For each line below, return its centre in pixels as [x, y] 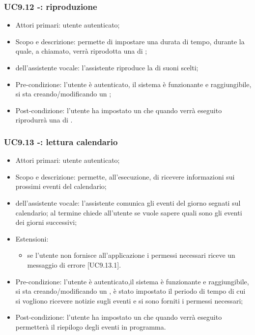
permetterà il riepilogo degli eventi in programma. [91, 326]
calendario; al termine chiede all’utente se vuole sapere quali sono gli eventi [129, 212]
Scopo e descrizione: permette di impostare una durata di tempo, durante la [130, 41]
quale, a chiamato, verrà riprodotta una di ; [81, 51]
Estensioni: [32, 238]
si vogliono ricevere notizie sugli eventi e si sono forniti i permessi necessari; [129, 300]
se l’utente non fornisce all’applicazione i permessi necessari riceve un [131, 255]
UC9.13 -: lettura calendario [61, 141]
